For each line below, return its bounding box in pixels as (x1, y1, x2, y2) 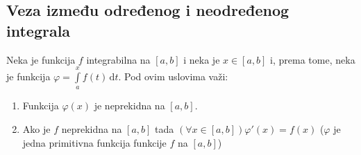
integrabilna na (86, 52, 151, 66)
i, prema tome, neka (270, 52, 355, 66)
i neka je (183, 52, 220, 66)
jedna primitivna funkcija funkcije (22, 135, 167, 149)
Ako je (22, 121, 51, 136)
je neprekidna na (94, 98, 165, 113)
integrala (6, 19, 71, 41)
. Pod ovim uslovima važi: (118, 69, 228, 83)
